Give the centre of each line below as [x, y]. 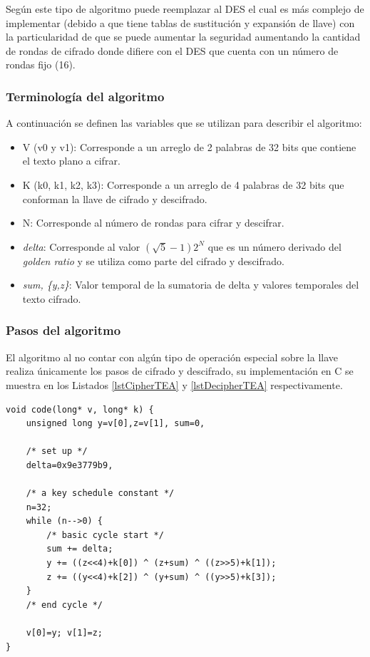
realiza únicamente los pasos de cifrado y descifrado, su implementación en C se [180, 371]
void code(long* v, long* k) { [80, 409]
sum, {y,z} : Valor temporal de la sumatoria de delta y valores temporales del [191, 285]
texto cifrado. [52, 298]
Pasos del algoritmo [63, 330]
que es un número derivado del [274, 246]
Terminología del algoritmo [85, 96]
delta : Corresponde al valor [81, 246]
